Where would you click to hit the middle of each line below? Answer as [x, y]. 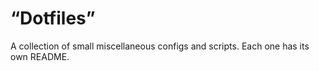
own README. [40, 56]
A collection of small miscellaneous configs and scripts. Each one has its [160, 46]
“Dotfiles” [53, 18]
